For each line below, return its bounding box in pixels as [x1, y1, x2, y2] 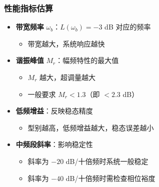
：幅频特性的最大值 [55, 55, 119, 65]
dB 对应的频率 [104, 21, 151, 32]
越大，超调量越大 [39, 72, 96, 82]
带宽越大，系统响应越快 [27, 38, 105, 48]
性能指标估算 [4, 1, 53, 14]
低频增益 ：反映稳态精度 [15, 105, 93, 116]
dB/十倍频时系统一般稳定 [65, 155, 148, 166]
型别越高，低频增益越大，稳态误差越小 [27, 122, 154, 132]
